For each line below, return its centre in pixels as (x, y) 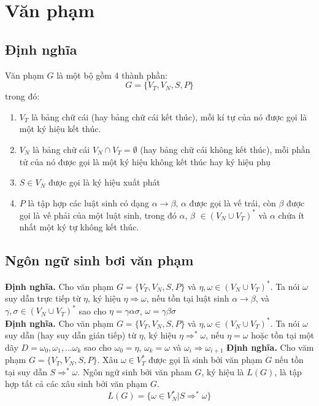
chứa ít (291, 215)
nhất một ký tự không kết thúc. (79, 227)
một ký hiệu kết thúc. (60, 129)
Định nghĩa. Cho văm (270, 347)
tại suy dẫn (26, 371)
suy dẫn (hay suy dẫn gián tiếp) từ (71, 335)
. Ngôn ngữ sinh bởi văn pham (135, 371)
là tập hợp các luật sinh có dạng (89, 202)
